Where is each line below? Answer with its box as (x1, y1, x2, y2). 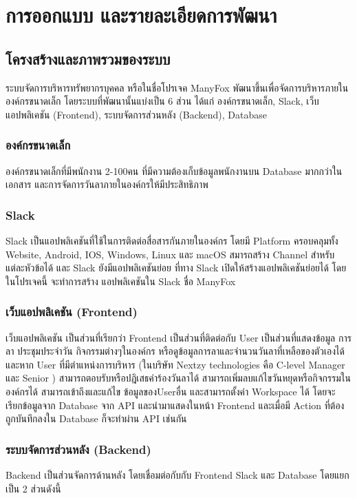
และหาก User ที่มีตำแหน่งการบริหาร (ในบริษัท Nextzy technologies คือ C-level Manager (6, 357, 345, 371)
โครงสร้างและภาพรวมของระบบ (6, 48, 171, 69)
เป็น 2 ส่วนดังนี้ (6, 481, 61, 495)
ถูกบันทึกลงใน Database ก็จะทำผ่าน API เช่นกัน (6, 411, 187, 426)
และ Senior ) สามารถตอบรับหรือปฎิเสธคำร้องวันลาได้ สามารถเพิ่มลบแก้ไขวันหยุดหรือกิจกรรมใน (6, 371, 351, 385)
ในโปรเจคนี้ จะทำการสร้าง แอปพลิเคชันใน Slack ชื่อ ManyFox (6, 273, 236, 288)
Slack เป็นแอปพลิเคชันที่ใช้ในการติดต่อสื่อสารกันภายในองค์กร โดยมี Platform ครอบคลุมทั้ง (6, 233, 338, 247)
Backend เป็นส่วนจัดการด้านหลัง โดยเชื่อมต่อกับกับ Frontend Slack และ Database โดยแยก (6, 467, 349, 481)
